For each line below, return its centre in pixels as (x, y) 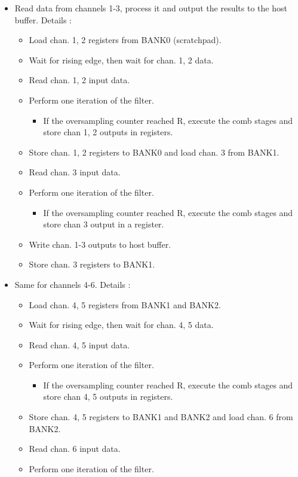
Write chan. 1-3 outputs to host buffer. (100, 244)
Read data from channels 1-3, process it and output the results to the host (151, 8)
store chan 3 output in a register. (104, 224)
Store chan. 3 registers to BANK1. (92, 264)
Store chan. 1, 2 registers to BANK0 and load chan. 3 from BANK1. (154, 152)
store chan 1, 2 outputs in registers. (108, 132)
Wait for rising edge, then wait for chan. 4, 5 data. (121, 325)
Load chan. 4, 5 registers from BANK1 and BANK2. (125, 304)
